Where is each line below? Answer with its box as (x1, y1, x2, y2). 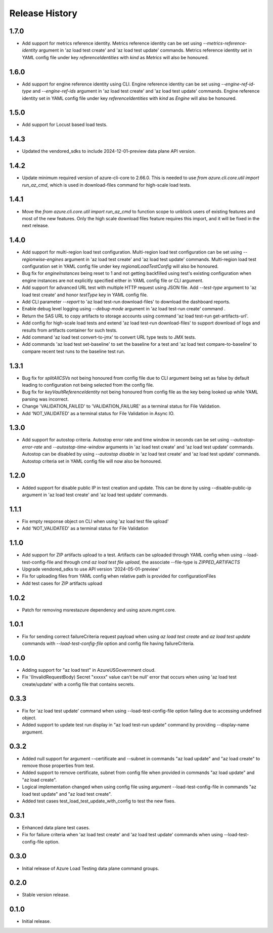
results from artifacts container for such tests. (22, 327, 118, 333)
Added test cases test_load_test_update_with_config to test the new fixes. (22, 798, 176, 804)
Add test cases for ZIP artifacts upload (22, 580, 103, 586)
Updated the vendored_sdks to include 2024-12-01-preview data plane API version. (22, 148, 196, 154)
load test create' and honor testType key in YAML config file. (22, 292, 148, 298)
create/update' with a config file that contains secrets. (22, 681, 135, 687)
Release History (9, 8, 78, 19)
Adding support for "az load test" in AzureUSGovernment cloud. (22, 667, 156, 673)
